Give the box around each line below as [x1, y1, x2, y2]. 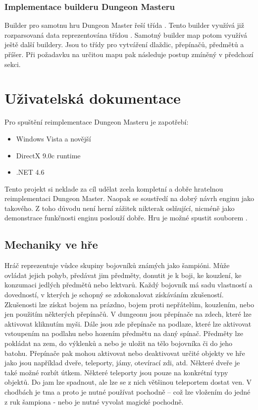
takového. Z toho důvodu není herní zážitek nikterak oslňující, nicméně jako [4, 203, 235, 213]
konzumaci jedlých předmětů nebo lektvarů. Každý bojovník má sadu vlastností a [4, 279, 253, 290]
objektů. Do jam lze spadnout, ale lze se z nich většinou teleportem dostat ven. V [4, 377, 252, 387]
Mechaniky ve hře [4, 237, 98, 252]
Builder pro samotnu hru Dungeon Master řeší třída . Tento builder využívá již [4, 20, 244, 30]
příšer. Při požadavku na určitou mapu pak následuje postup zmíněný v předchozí [4, 49, 254, 59]
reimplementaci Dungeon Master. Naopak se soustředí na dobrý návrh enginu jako [4, 193, 254, 204]
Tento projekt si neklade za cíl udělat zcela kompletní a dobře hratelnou [4, 183, 223, 194]
